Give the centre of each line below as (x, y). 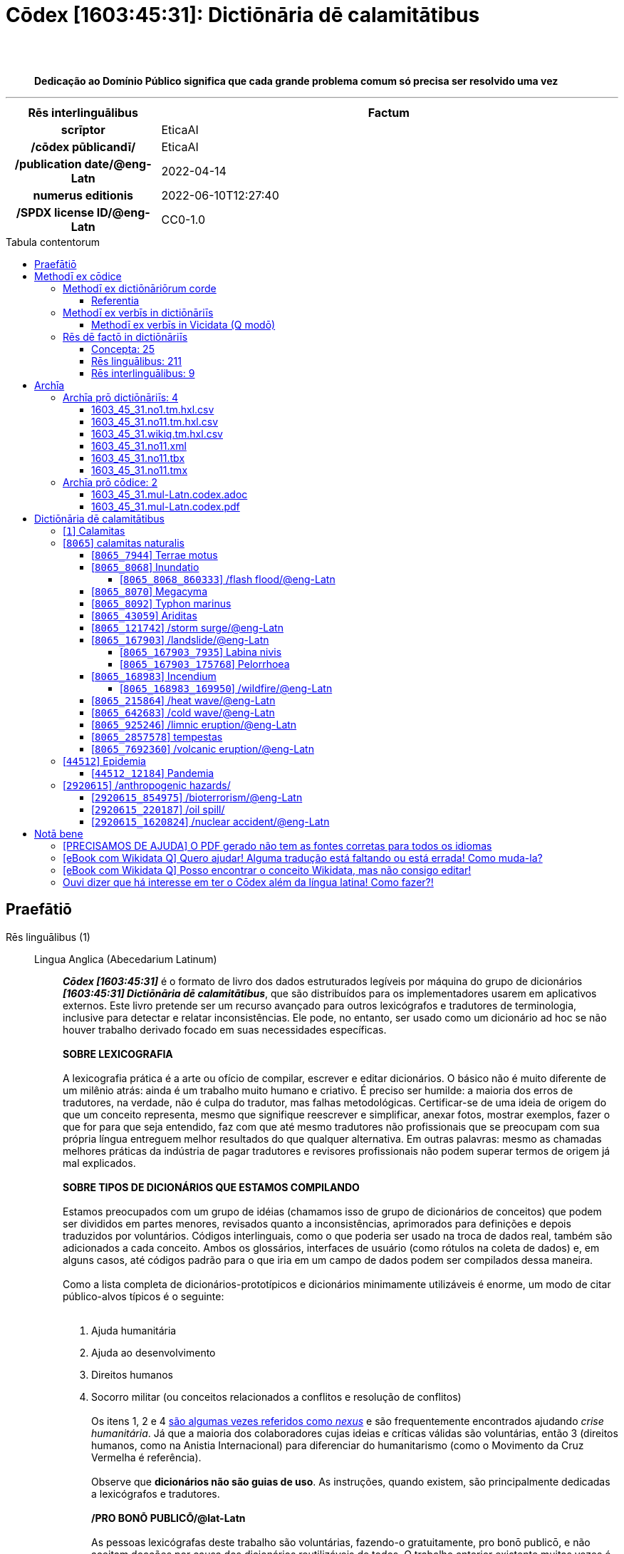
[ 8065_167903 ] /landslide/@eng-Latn (180, 639)
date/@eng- (118, 164)
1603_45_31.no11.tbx (138, 458)
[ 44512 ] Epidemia (104, 761)
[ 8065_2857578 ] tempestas (157, 736)
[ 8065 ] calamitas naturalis (124, 542)
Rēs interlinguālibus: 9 (143, 373)
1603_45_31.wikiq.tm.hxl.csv (157, 433)
